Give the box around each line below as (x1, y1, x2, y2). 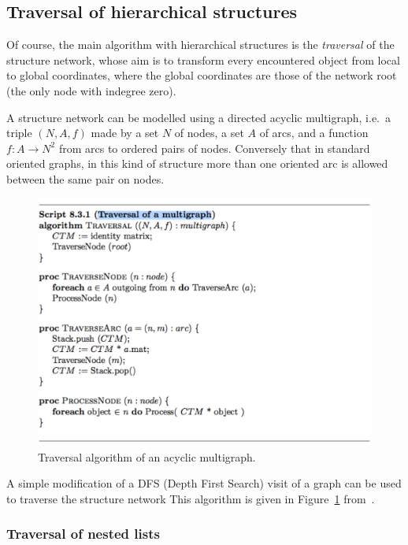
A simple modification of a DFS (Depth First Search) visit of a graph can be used (6, 475, 402, 491)
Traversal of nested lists (6, 524, 160, 543)
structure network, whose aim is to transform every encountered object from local (6, 51, 400, 68)
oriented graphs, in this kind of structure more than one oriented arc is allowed (6, 155, 388, 172)
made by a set (91, 124, 159, 141)
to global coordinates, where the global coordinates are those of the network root (6, 67, 397, 83)
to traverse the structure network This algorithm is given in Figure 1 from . (6, 490, 375, 506)
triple (6, 124, 32, 141)
